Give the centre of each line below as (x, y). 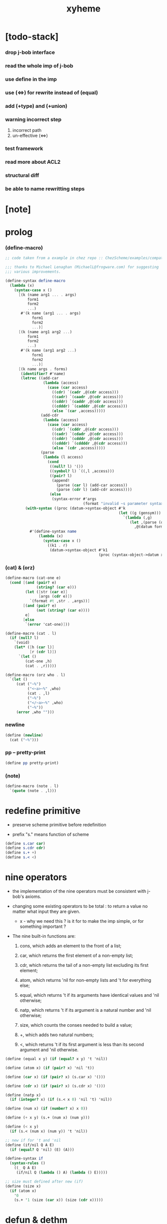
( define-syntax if (24, 1159)
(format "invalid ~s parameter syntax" (124, 504)
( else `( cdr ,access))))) (79, 448)
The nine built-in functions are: (44, 936)
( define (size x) (23, 1186)
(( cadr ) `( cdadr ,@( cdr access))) (87, 434)
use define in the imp (31, 79)
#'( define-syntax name (53, 532)
